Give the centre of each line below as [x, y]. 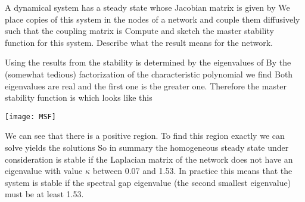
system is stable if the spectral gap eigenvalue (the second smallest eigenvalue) [148, 182]
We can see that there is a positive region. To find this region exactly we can [145, 136]
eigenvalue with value [44, 171]
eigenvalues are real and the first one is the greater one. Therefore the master [146, 86]
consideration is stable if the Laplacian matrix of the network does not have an [149, 159]
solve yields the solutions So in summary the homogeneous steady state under [147, 147]
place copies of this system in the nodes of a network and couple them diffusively [152, 19]
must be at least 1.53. [44, 194]
